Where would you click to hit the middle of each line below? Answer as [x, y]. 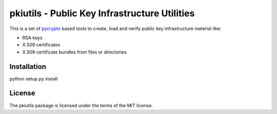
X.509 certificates [41, 45]
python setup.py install [34, 78]
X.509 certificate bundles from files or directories [74, 52]
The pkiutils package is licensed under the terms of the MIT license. [81, 105]
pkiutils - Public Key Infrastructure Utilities [102, 13]
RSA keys [33, 38]
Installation [28, 66]
